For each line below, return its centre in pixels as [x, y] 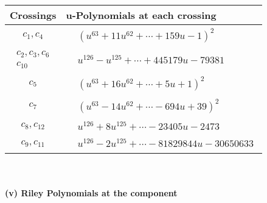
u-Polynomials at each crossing [141, 15]
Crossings [33, 15]
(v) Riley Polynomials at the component [91, 192]
